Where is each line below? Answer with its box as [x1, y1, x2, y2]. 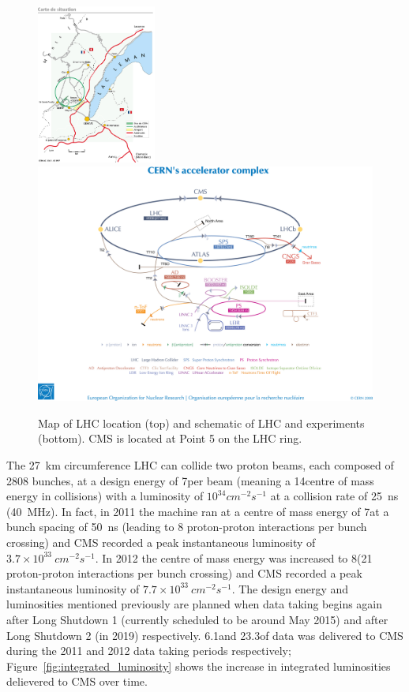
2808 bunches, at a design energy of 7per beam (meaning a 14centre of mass [6, 472, 374, 488]
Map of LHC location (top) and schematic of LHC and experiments [38, 414, 365, 431]
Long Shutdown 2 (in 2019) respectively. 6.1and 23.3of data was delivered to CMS [6, 627, 403, 643]
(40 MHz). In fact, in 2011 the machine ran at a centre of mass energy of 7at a [6, 503, 389, 519]
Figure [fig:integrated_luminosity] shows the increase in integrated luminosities [6, 657, 391, 674]
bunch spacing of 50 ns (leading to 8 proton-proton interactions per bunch [6, 518, 367, 535]
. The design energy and [231, 580, 349, 597]
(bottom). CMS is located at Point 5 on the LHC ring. [38, 430, 302, 447]
